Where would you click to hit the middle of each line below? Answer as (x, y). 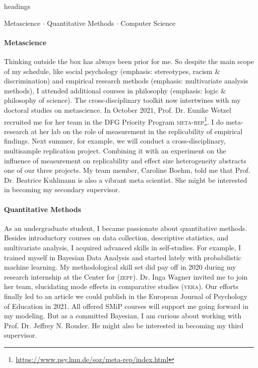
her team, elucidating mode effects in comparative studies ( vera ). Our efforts (121, 286)
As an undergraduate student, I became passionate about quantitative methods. (126, 228)
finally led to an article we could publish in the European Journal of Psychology (126, 296)
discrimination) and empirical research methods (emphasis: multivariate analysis (126, 81)
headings (17, 6)
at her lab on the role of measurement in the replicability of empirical (137, 131)
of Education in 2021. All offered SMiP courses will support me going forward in (126, 306)
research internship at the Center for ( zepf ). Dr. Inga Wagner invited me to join (126, 276)
